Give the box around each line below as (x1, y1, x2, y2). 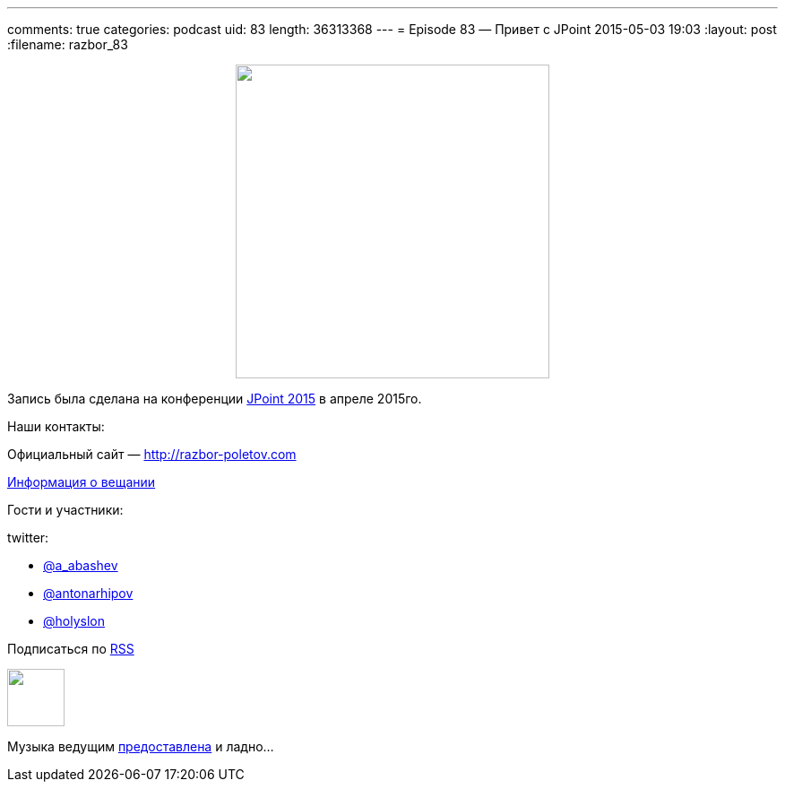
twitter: (7, 530, 49, 545)
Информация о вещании (7, 474, 156, 490)
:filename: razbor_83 (7, 37, 128, 52)
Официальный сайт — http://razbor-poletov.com (7, 447, 297, 462)
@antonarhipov (43, 585, 134, 601)
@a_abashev (43, 558, 118, 573)
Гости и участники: (7, 502, 124, 517)
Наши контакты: (7, 419, 105, 434)
